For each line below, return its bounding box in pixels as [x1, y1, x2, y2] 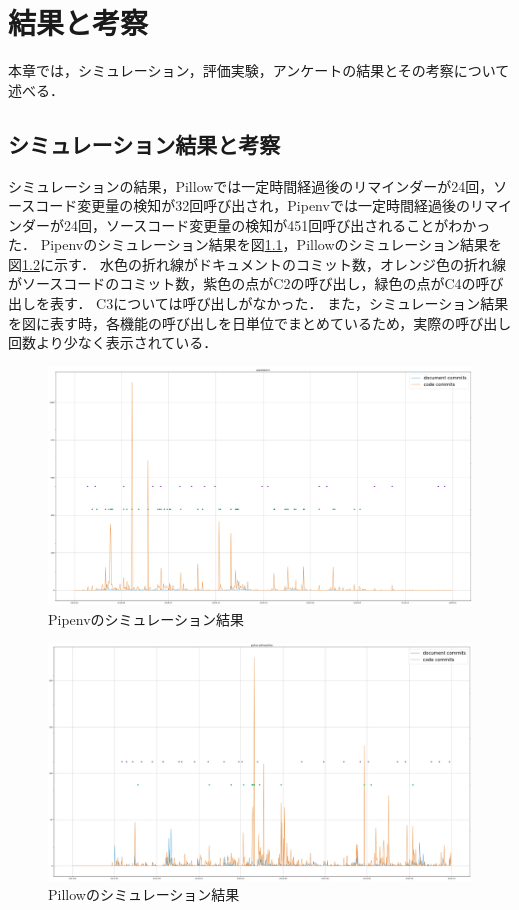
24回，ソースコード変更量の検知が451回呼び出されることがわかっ [63, 214, 491, 235]
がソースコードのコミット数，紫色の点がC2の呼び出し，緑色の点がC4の [8, 273, 476, 294]
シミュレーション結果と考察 [8, 128, 281, 159]
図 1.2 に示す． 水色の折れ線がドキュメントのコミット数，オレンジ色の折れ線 [8, 253, 507, 274]
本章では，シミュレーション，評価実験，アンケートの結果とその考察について [8, 60, 510, 81]
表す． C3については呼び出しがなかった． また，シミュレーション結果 [49, 293, 509, 314]
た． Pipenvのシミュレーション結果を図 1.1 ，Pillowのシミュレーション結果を [8, 234, 502, 255]
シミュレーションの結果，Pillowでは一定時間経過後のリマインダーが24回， [8, 175, 494, 196]
